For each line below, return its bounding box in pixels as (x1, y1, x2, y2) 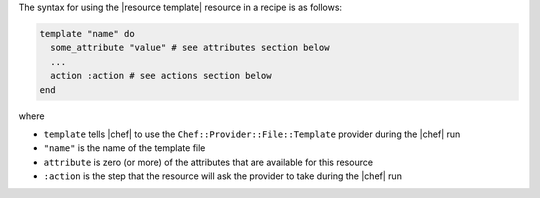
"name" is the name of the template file (43, 142, 206, 154)
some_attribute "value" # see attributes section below (50, 42, 330, 54)
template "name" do (39, 28, 135, 39)
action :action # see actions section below (50, 70, 272, 82)
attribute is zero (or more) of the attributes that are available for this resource (43, 156, 374, 168)
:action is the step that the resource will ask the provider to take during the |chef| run (43, 170, 402, 182)
